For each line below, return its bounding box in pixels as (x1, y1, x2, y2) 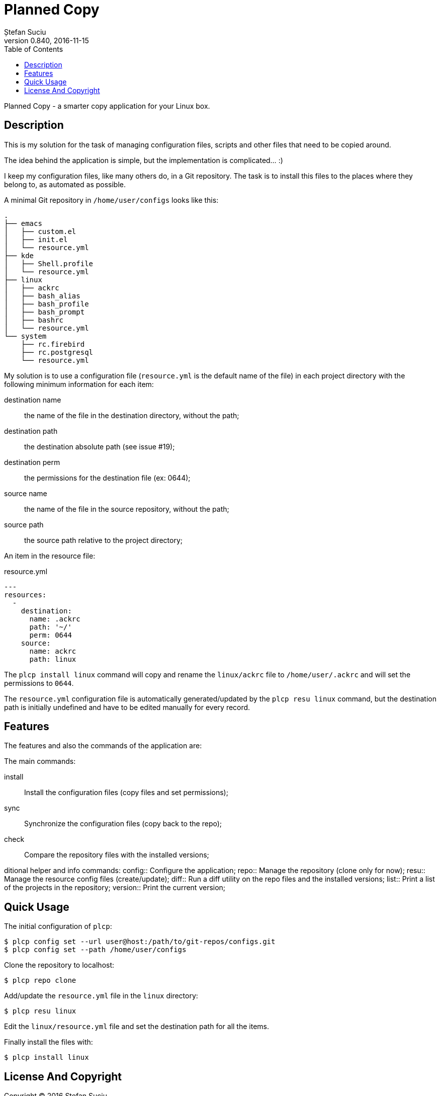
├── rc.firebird (21, 340, 85, 348)
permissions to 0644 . (4, 678, 74, 687)
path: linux (29, 655, 76, 663)
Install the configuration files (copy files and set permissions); (24, 788, 228, 797)
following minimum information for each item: (4, 379, 154, 388)
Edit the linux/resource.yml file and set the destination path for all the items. (4, 1022, 270, 1031)
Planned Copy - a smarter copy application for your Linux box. (4, 101, 210, 110)
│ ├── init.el (4, 235, 68, 244)
